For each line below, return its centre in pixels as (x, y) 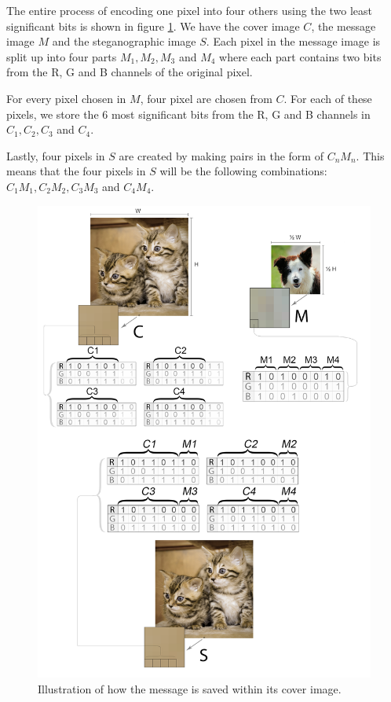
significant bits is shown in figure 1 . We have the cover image (153, 26)
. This (370, 155)
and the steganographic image (124, 41)
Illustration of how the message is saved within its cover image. (190, 688)
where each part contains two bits (300, 56)
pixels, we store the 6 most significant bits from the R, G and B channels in (188, 114)
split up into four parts (62, 56)
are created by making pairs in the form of (221, 155)
